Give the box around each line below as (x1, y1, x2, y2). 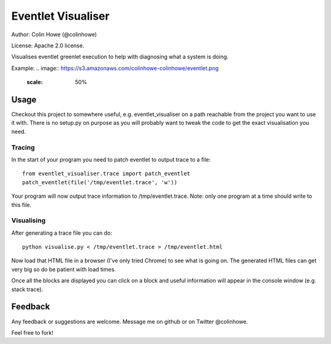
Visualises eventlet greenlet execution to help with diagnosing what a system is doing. (11, 53, 229, 61)
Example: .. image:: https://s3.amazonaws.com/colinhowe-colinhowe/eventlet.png (11, 64, 219, 72)
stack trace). (11, 286, 44, 293)
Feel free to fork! (11, 329, 53, 336)
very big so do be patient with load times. (11, 265, 116, 273)
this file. (11, 201, 32, 208)
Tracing (11, 143, 35, 152)
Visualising (11, 216, 46, 225)
